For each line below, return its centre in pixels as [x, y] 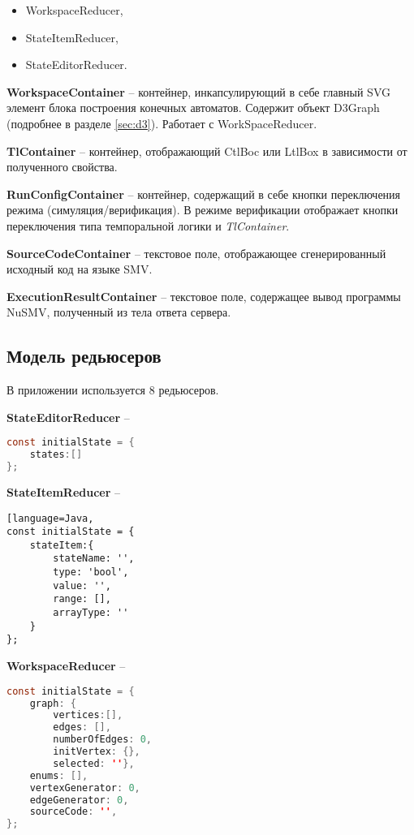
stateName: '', [94, 559]
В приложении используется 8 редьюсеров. [113, 390]
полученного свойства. [62, 167]
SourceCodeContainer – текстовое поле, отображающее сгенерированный [196, 253]
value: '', [82, 585]
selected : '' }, [94, 763]
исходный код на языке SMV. [80, 269]
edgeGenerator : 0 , [79, 800]
